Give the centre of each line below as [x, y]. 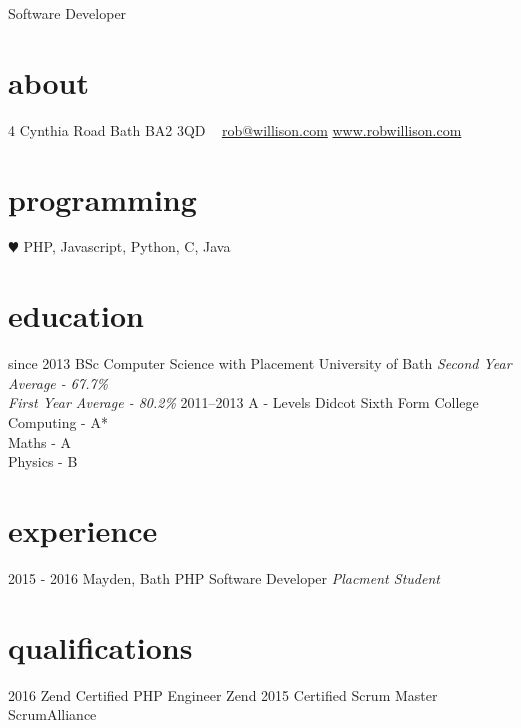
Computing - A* [58, 421]
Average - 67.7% [58, 382]
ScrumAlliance [52, 714]
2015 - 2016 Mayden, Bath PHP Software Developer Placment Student [224, 577]
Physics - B [43, 461]
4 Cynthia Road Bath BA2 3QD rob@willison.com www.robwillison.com [235, 129]
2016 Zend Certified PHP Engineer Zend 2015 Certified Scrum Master [223, 694]
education [76, 315]
